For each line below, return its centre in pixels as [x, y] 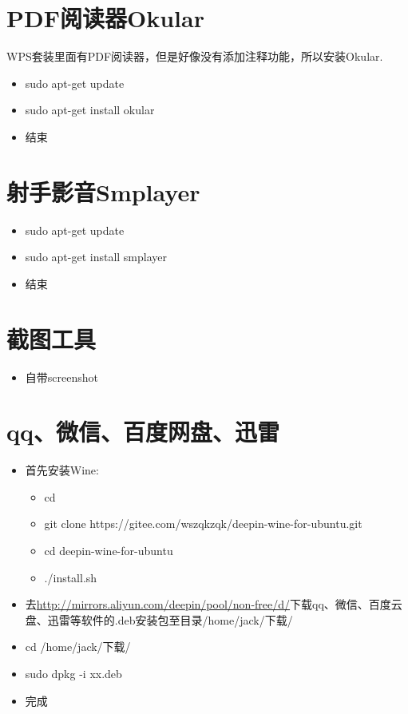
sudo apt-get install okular [90, 110]
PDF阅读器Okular [105, 18]
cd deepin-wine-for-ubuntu [109, 551]
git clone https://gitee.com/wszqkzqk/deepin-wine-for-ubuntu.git [203, 524]
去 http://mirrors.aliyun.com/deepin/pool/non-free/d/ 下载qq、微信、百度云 [214, 604]
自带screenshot [61, 377]
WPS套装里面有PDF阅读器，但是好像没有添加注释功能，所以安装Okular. [195, 56]
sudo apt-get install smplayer [96, 257]
